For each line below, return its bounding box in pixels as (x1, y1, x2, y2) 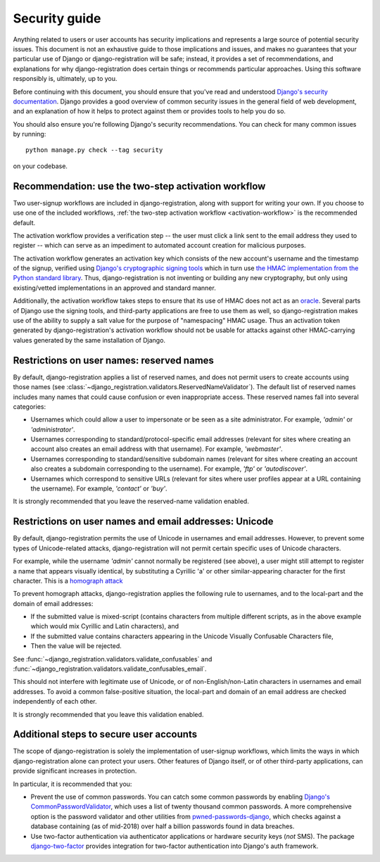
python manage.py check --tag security (25, 146, 163, 154)
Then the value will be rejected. (30, 642, 122, 650)
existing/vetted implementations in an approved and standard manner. (13, 284, 216, 292)
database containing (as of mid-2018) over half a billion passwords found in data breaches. (30, 822, 295, 830)
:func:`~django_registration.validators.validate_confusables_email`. (13, 665, 207, 673)
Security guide (13, 11, 101, 26)
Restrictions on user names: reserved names (13, 354, 215, 366)
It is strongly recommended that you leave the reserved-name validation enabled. (13, 497, 249, 506)
